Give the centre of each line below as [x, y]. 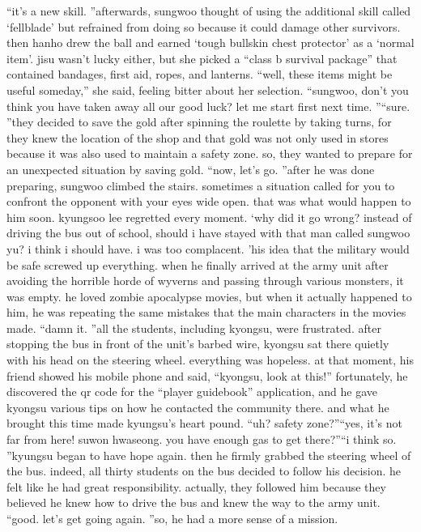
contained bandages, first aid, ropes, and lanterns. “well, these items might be [200, 74]
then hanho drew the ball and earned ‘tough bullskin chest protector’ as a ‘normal [210, 43]
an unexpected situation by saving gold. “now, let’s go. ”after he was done [191, 169]
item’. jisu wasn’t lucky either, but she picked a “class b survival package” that [202, 58]
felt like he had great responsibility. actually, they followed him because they [196, 486]
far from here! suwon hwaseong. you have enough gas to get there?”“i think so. [202, 439]
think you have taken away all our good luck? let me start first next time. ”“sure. [208, 106]
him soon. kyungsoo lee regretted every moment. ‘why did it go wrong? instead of [209, 217]
